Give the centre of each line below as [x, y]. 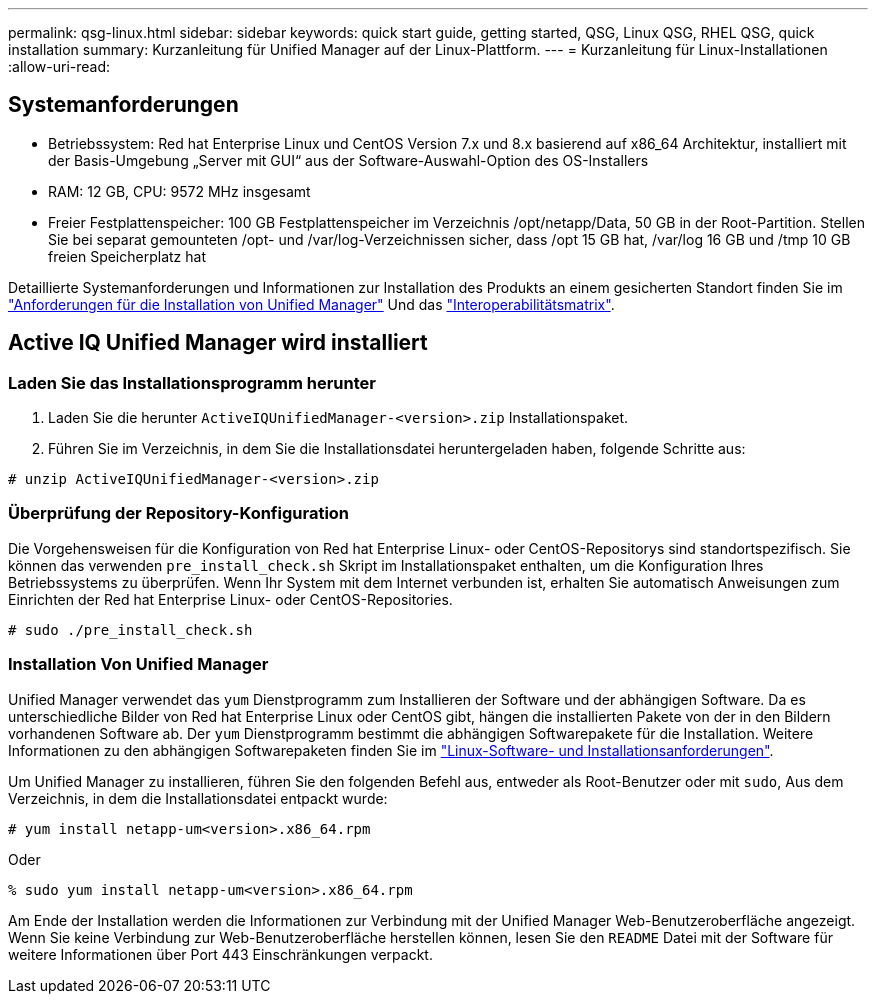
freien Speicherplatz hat [127, 256]
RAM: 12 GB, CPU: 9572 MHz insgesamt [179, 191]
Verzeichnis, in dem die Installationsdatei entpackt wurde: [198, 798]
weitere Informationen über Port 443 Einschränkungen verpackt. [220, 954]
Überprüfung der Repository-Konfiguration [179, 513]
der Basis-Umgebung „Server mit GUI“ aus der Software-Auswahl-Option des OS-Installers [348, 160]
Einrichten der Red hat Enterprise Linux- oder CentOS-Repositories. [230, 599]
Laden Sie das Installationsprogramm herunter [192, 382]
